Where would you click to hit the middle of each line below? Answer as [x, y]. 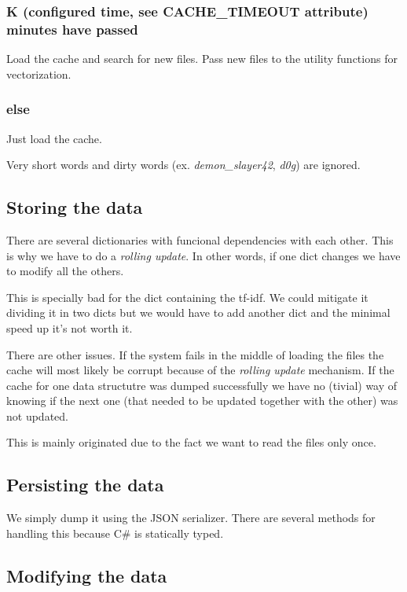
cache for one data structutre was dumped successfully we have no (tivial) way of [202, 385]
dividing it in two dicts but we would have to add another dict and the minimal [198, 313]
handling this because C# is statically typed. [115, 533]
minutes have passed [72, 29]
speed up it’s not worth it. [70, 327]
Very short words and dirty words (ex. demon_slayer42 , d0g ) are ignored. [183, 165]
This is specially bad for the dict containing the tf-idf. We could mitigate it [187, 297]
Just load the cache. [54, 138]
